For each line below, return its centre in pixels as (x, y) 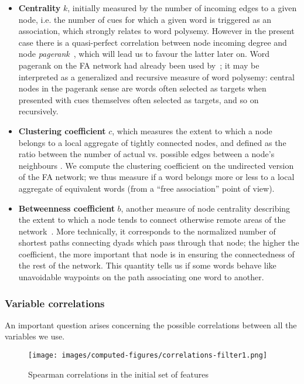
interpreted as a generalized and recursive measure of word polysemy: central (156, 77)
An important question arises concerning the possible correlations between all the (151, 324)
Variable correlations (55, 303)
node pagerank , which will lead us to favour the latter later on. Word (144, 54)
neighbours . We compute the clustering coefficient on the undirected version (156, 165)
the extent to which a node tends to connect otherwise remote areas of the (152, 220)
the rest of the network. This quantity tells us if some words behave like (147, 265)
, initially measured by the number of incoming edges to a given (182, 8)
